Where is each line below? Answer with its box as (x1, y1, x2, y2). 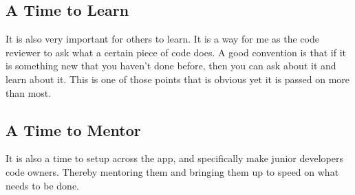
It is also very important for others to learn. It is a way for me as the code (6, 32, 319, 46)
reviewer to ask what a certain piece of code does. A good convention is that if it (6, 45, 346, 59)
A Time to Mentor (6, 119, 141, 140)
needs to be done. (6, 178, 80, 192)
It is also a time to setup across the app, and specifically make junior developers (6, 151, 344, 165)
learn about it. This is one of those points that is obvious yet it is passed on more (6, 71, 350, 86)
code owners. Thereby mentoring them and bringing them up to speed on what (6, 164, 339, 179)
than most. (6, 85, 52, 100)
